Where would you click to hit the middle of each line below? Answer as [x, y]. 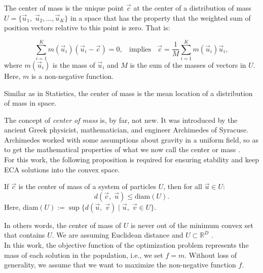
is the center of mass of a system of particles [87, 186]
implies [140, 49]
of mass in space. [30, 103]
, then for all [183, 186]
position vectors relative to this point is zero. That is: [87, 28]
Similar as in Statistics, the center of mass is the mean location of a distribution [128, 93]
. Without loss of [211, 255]
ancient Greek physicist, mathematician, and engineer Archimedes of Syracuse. [126, 130]
